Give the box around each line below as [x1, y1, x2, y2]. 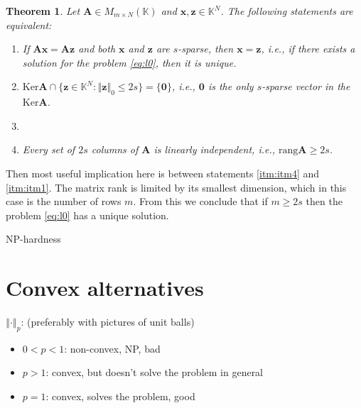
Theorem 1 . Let [6, 4, 80, 18]
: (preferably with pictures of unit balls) [21, 314, 195, 329]
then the [306, 194, 343, 209]
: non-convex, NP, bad [64, 341, 161, 355]
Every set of [22, 142, 75, 157]
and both [78, 41, 116, 56]
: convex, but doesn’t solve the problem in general [45, 365, 264, 380]
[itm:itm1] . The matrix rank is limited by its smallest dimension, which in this [6, 180, 347, 194]
